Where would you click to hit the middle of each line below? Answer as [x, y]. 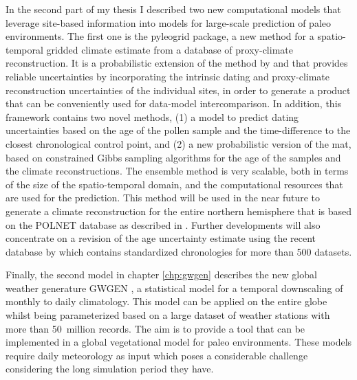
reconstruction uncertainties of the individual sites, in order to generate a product [178, 90]
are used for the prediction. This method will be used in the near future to [163, 198]
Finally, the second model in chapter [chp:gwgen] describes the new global [161, 275]
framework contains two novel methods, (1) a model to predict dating [152, 116]
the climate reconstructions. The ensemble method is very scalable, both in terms [177, 171]
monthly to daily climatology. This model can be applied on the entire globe [166, 301]
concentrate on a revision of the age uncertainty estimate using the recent [161, 238]
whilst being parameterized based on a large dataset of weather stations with [168, 315]
